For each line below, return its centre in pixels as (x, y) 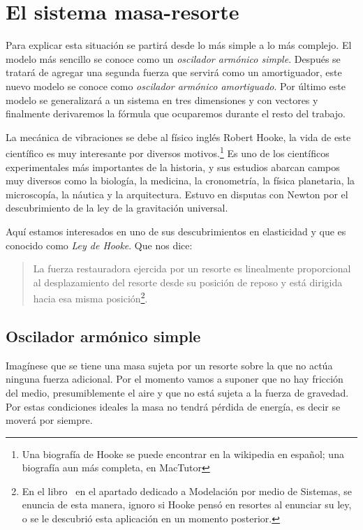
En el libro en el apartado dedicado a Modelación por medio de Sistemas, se (187, 491)
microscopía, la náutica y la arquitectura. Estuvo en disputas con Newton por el (177, 194)
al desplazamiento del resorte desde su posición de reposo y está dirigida (188, 282)
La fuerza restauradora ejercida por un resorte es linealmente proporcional (192, 268)
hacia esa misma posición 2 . (90, 297)
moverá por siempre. (49, 420)
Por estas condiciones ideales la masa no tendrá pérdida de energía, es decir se (173, 406)
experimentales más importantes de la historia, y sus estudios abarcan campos (173, 167)
